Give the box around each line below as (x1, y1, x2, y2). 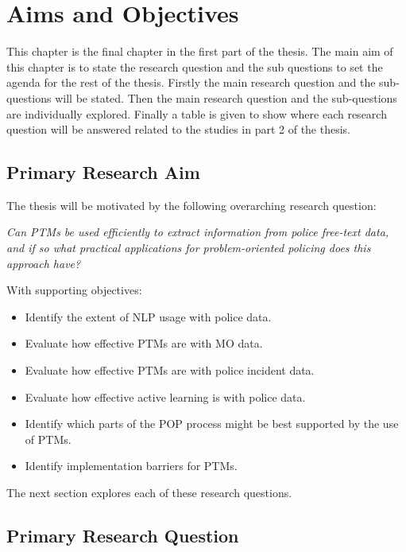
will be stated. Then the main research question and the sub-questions (55, 89, 397, 106)
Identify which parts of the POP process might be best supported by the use (25, 415, 399, 432)
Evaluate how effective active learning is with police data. (25, 388, 306, 405)
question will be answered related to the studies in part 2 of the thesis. (6, 121, 351, 138)
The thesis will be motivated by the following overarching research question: (6, 196, 377, 213)
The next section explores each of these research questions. (6, 484, 292, 501)
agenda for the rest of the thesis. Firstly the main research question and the (6, 74, 376, 91)
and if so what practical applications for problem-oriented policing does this (6, 239, 371, 256)
